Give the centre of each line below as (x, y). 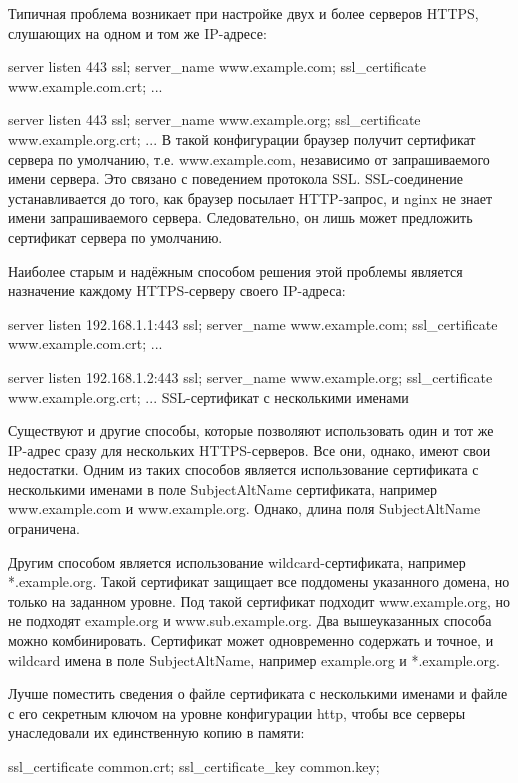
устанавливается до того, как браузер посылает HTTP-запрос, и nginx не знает (250, 197)
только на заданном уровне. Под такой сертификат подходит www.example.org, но (259, 600)
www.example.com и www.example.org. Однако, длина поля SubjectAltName (244, 508)
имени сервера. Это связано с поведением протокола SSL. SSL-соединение (235, 178)
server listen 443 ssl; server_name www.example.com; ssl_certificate (217, 66)
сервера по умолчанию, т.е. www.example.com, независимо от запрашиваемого (249, 158)
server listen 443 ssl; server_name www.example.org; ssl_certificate (214, 119)
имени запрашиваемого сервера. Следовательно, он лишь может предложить (240, 217)
